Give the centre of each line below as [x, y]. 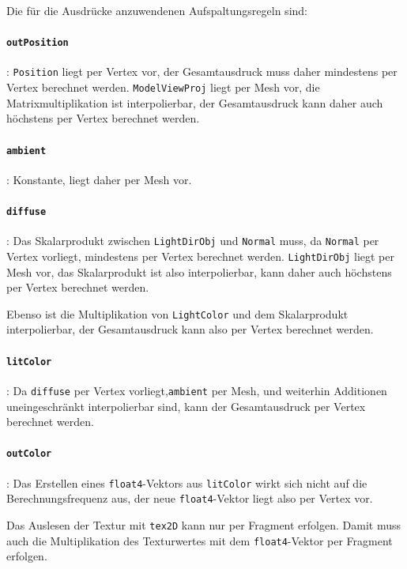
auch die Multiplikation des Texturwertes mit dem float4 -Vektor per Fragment [200, 540]
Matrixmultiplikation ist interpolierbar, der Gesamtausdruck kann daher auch [195, 102]
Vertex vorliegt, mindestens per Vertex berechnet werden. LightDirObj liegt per [200, 256]
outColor [29, 454]
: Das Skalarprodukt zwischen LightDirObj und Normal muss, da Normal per [193, 241]
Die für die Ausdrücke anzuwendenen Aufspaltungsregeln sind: [157, 10]
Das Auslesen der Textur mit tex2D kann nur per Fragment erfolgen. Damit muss [203, 524]
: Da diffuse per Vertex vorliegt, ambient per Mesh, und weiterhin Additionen [197, 390]
